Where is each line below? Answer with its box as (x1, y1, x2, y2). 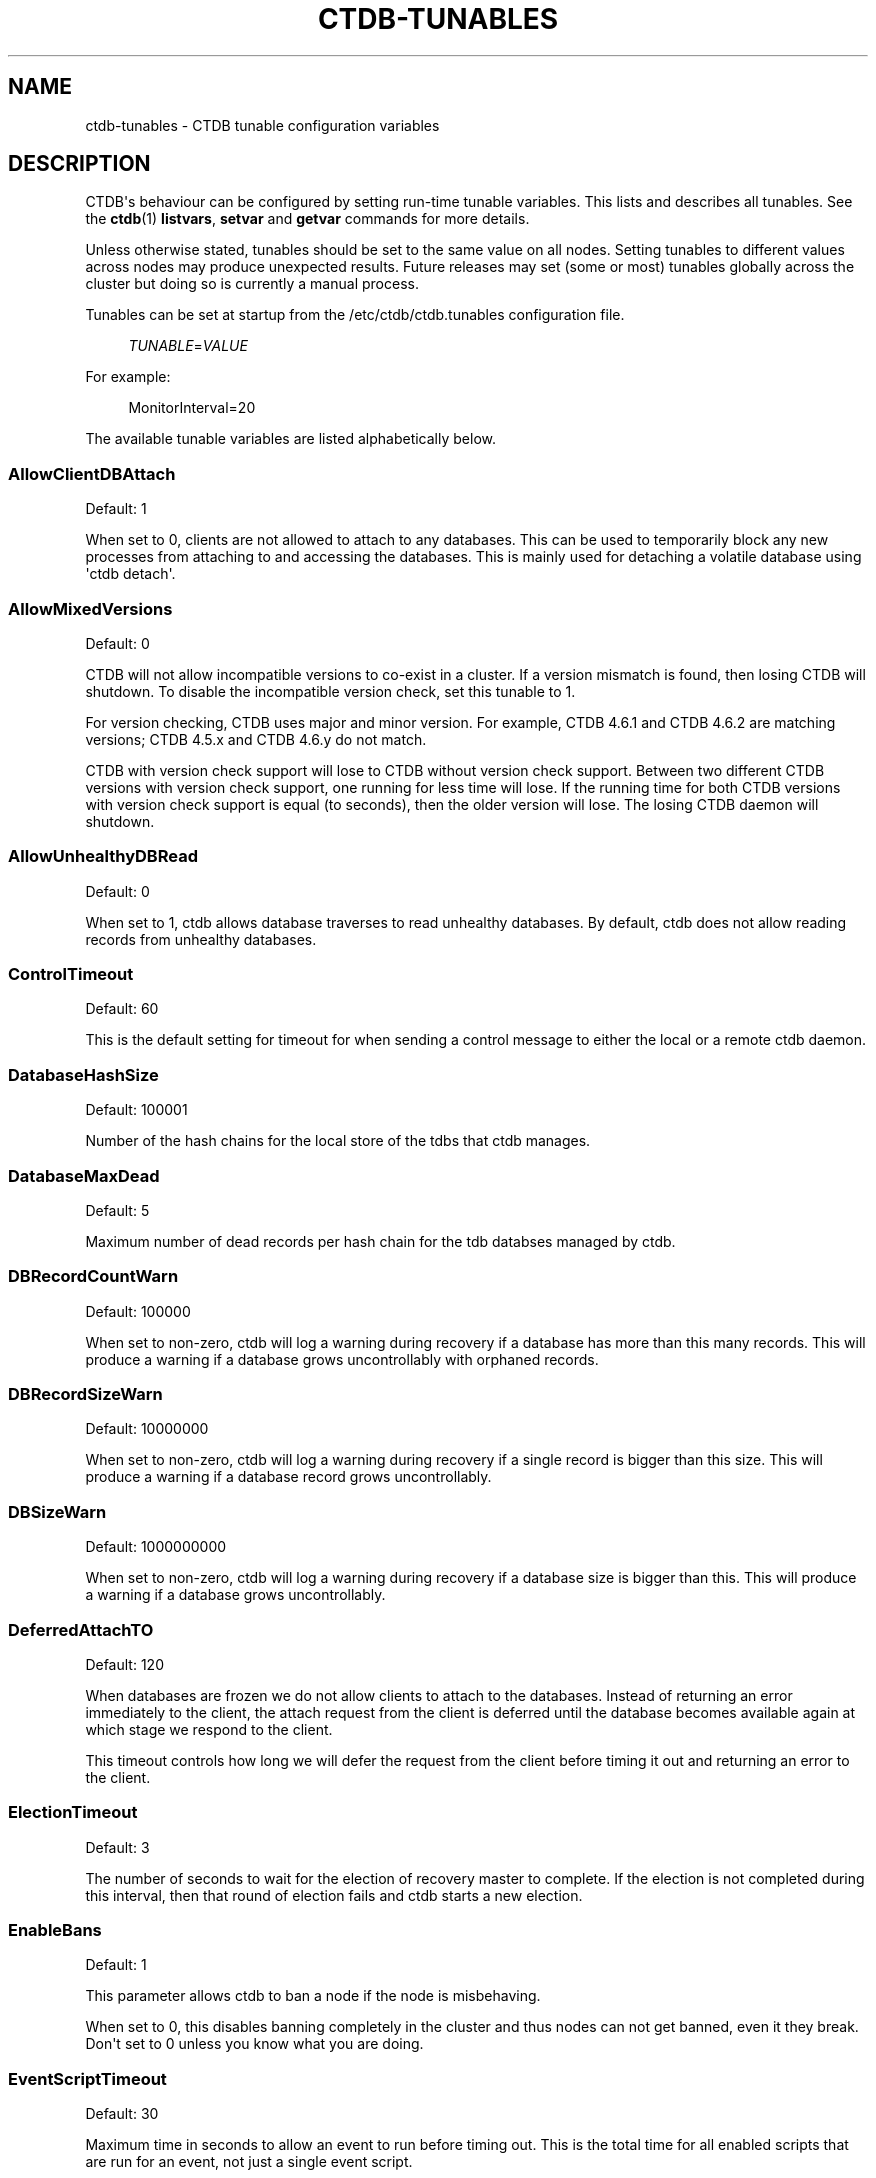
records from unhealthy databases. (85, 930, 317, 948)
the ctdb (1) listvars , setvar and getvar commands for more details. (85, 210, 530, 228)
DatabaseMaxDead (8, 1165, 160, 1186)
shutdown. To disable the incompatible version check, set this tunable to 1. (85, 682, 576, 700)
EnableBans (8, 1920, 102, 1941)
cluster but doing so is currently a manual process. (85, 275, 419, 293)
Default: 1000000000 (85, 1538, 227, 1556)
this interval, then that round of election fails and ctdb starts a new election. (85, 1886, 583, 1904)
